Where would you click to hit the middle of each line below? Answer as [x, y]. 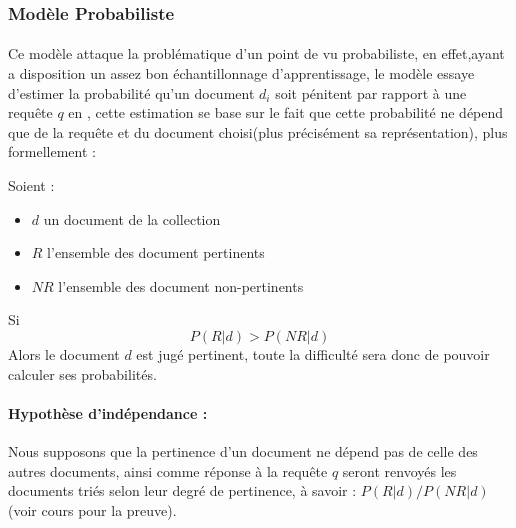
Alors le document [64, 353]
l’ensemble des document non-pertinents [181, 285]
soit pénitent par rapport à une [371, 92]
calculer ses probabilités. [82, 373]
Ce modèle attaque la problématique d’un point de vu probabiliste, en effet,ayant [256, 53]
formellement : [52, 151]
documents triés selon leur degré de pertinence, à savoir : [182, 490]
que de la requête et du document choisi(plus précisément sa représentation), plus [258, 131]
